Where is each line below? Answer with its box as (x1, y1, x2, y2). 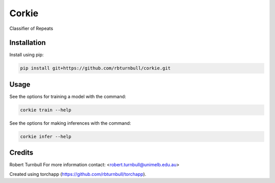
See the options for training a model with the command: (9, 93, 126, 99)
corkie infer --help (20, 133, 71, 139)
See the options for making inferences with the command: (9, 120, 131, 126)
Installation (9, 39, 46, 47)
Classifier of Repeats (9, 25, 53, 31)
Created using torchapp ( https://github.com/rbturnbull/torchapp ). (9, 171, 147, 177)
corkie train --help (20, 107, 71, 113)
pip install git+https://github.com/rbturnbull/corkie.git (20, 65, 171, 71)
